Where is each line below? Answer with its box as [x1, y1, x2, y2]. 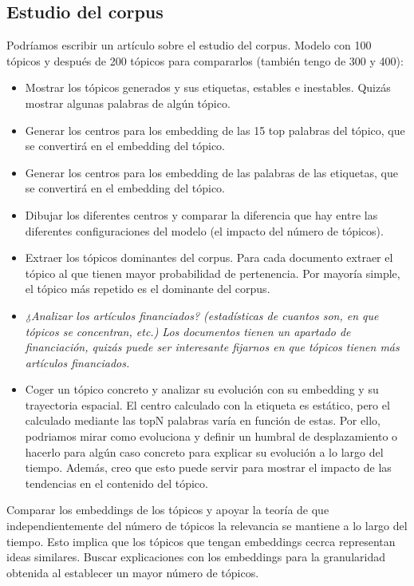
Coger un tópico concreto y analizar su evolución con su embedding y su [25, 381, 379, 398]
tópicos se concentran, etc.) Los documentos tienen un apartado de [25, 323, 351, 339]
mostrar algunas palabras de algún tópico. [25, 94, 231, 111]
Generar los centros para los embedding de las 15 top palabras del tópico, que [25, 121, 405, 138]
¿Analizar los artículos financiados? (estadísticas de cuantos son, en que [25, 307, 379, 323]
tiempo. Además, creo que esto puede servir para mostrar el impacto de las [25, 459, 392, 476]
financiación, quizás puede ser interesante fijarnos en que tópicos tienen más [25, 339, 400, 355]
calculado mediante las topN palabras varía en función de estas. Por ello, [25, 412, 380, 429]
